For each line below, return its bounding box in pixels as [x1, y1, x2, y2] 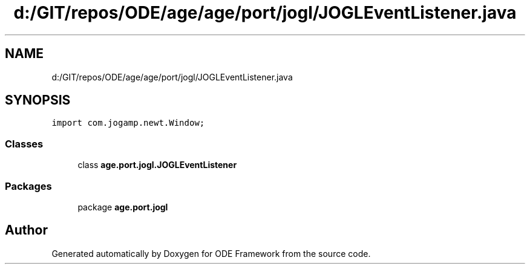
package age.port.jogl [77, 201, 168, 212]
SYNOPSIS [5, 92, 71, 108]
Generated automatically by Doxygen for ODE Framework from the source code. [51, 248, 371, 259]
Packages [5, 180, 52, 192]
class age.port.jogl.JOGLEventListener [77, 160, 237, 170]
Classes [5, 137, 44, 150]
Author [5, 222, 48, 238]
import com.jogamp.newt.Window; [51, 118, 205, 128]
